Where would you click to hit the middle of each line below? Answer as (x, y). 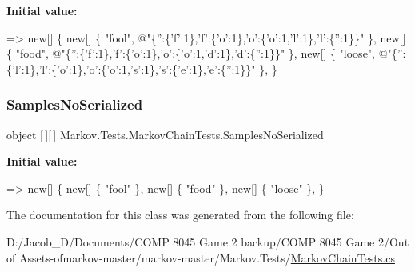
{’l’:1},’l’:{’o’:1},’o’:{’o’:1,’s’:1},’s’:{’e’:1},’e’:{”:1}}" (131, 68)
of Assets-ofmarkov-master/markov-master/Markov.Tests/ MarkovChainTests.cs (201, 257)
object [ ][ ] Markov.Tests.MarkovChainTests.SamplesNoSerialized (165, 134)
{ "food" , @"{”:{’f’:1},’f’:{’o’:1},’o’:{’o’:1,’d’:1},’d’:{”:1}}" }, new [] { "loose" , (191, 53)
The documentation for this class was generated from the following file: (180, 215)
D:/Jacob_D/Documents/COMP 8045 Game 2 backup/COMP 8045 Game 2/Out (208, 241)
